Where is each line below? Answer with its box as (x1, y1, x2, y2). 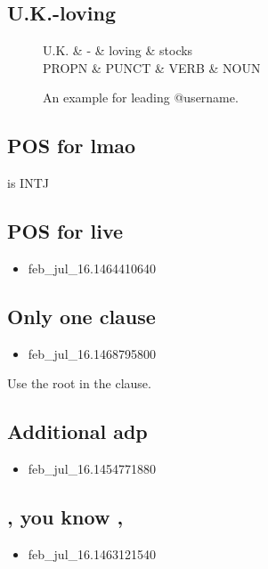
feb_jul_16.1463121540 (28, 544, 156, 563)
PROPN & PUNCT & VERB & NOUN (43, 58, 261, 77)
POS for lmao (7, 132, 136, 159)
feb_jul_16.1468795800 (28, 344, 156, 362)
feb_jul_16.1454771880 (28, 459, 156, 478)
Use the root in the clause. (7, 374, 151, 393)
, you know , (7, 503, 124, 531)
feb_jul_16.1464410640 (28, 258, 156, 277)
